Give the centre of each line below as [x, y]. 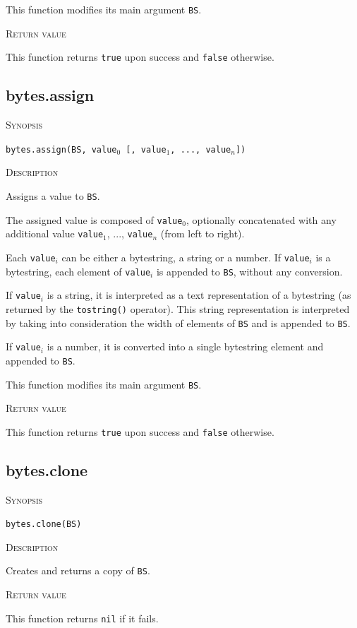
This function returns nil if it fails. [82, 618]
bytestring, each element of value [78, 271]
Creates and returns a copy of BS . [78, 570]
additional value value [55, 233]
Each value [31, 257]
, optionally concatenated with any [261, 219]
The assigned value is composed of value [94, 219]
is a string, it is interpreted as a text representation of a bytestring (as [199, 295]
